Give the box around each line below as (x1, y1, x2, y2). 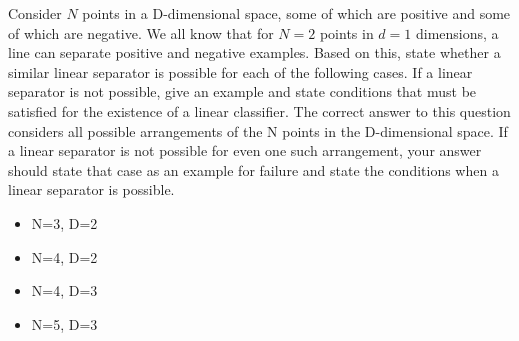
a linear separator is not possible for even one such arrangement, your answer (8, 140, 482, 161)
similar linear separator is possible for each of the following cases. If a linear (8, 61, 473, 82)
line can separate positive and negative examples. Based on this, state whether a (8, 42, 501, 63)
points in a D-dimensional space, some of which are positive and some (82, 3, 511, 23)
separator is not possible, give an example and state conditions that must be (8, 81, 477, 102)
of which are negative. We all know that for (8, 22, 274, 43)
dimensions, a (415, 22, 499, 43)
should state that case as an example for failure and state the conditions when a (8, 159, 499, 180)
